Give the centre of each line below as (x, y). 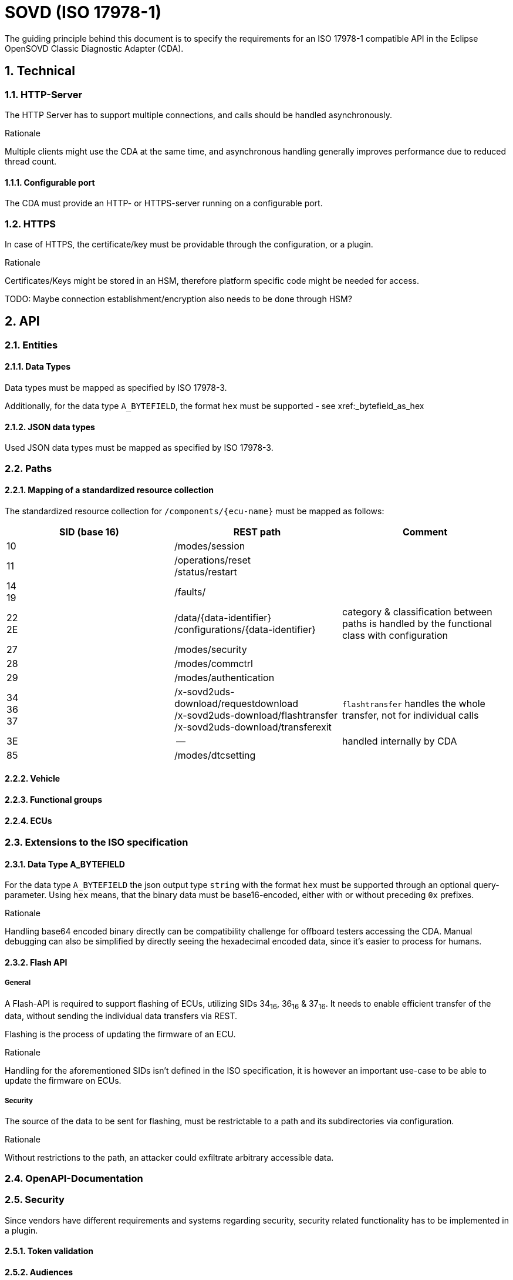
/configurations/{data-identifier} (245, 629)
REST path (257, 532)
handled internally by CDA (399, 741)
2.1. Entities (31, 345)
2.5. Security (35, 1200)
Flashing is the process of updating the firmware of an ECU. (120, 1034)
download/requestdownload (236, 703)
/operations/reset (212, 560)
